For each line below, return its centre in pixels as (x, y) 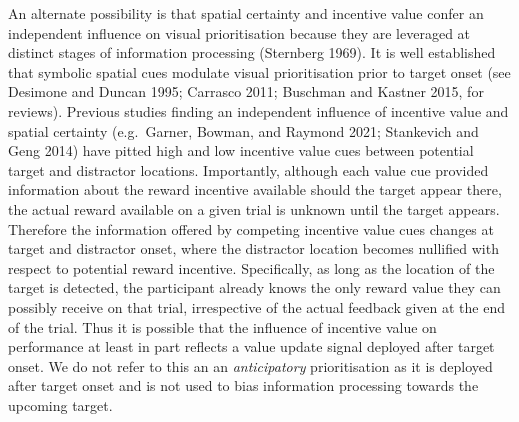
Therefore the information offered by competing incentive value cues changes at (251, 228)
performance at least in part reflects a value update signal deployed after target (251, 346)
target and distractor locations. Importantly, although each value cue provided (248, 169)
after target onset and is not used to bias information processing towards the (243, 385)
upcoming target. (60, 404)
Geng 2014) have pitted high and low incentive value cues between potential (241, 150)
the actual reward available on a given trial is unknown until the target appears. (254, 208)
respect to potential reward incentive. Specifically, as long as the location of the (251, 267)
